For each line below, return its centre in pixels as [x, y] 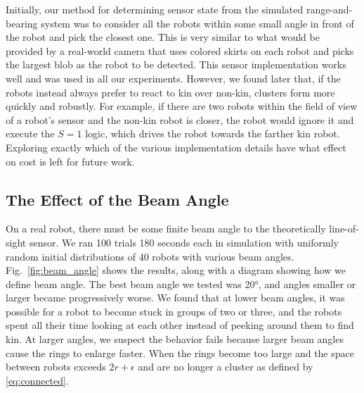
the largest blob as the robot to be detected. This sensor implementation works [176, 64]
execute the [30, 133]
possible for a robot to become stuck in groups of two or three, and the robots [174, 311]
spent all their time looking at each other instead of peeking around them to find [180, 325]
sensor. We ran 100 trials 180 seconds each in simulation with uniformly [184, 242]
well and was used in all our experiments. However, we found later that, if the [173, 78]
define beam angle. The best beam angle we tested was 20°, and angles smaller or [181, 283]
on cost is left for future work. [70, 161]
